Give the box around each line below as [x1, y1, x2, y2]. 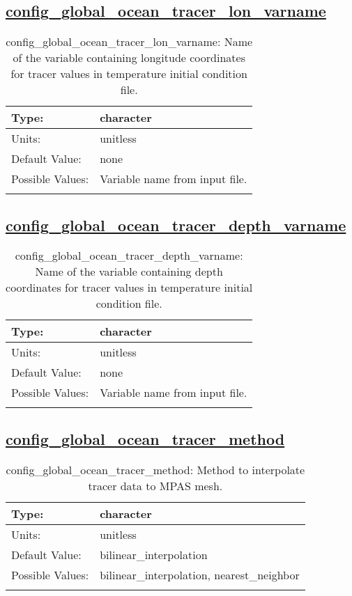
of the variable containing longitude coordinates [13, 49, 245, 66]
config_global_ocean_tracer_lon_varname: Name [6, 33, 253, 50]
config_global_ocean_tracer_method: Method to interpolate [6, 461, 305, 478]
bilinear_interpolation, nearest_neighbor [100, 566, 300, 583]
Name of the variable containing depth [35, 263, 223, 280]
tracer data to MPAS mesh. [88, 477, 223, 494]
